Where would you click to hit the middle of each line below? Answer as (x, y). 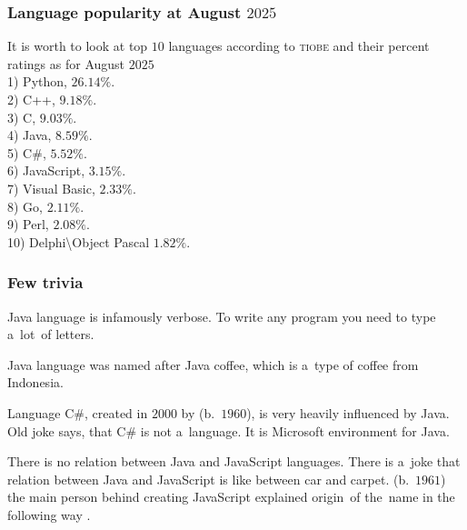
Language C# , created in (78, 412)
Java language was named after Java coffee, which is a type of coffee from (213, 364)
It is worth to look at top (78, 46)
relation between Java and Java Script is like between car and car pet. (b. (209, 479)
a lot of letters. (51, 334)
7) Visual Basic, (51, 188)
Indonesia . (35, 382)
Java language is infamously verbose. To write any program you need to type (222, 316)
